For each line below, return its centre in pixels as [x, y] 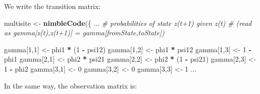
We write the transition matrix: [52, 6]
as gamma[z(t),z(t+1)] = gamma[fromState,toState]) [84, 33]
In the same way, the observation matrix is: [71, 85]
